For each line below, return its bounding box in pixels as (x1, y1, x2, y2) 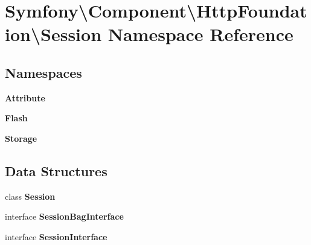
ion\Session (5, 22, 102, 46)
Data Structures (5, 161, 107, 180)
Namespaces (5, 63, 82, 81)
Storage (5, 132, 37, 144)
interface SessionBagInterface (5, 210, 124, 223)
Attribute (5, 91, 45, 104)
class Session (5, 189, 56, 202)
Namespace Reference (107, 22, 293, 46)
